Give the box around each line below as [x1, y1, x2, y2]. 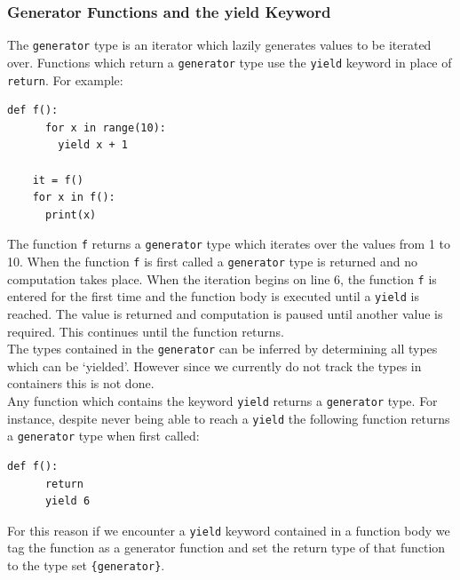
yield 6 [44, 495, 91, 508]
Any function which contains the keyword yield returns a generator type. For [7, 392, 438, 409]
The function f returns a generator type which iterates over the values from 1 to [7, 234, 451, 253]
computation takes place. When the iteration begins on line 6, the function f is [7, 269, 437, 288]
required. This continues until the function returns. [7, 322, 284, 340]
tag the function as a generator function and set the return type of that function [7, 538, 446, 557]
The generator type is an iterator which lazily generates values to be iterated [7, 36, 432, 54]
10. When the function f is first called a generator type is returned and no [7, 252, 418, 270]
